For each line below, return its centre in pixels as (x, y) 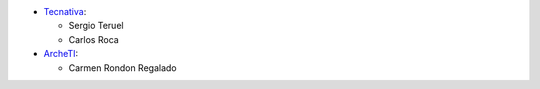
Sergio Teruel (96, 26)
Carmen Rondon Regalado (122, 67)
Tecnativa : (65, 11)
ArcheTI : (61, 54)
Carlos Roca (93, 39)
